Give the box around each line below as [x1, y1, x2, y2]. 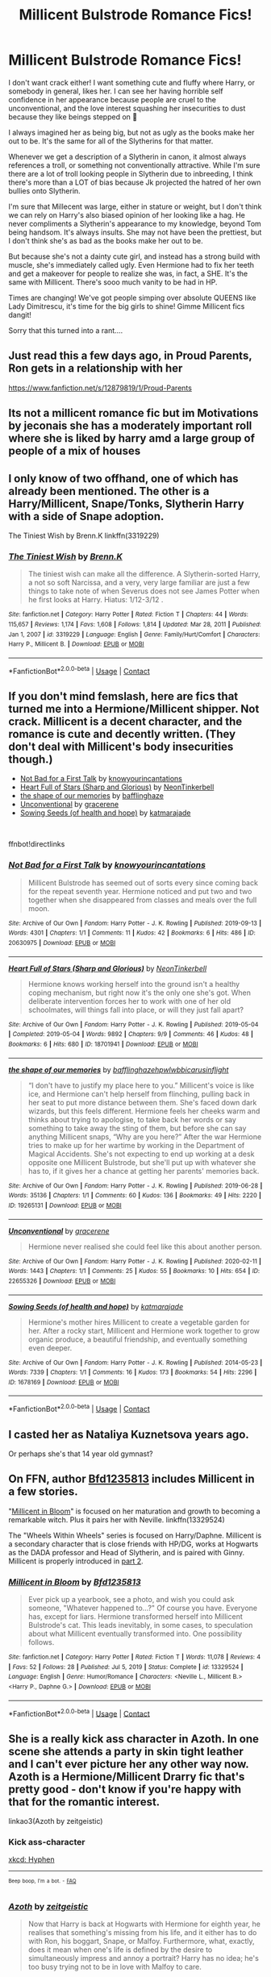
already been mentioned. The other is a [8, 484, 210, 497]
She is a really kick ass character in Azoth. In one [8, 1732, 260, 1746]
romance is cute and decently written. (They [8, 727, 236, 741]
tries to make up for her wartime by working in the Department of [27, 1140, 245, 1150]
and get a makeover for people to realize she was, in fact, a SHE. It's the [8, 268, 248, 278]
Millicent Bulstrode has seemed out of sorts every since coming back [27, 877, 258, 888]
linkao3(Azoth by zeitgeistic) [8, 1817, 103, 1826]
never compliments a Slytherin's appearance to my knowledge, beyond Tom [8, 219, 262, 228]
